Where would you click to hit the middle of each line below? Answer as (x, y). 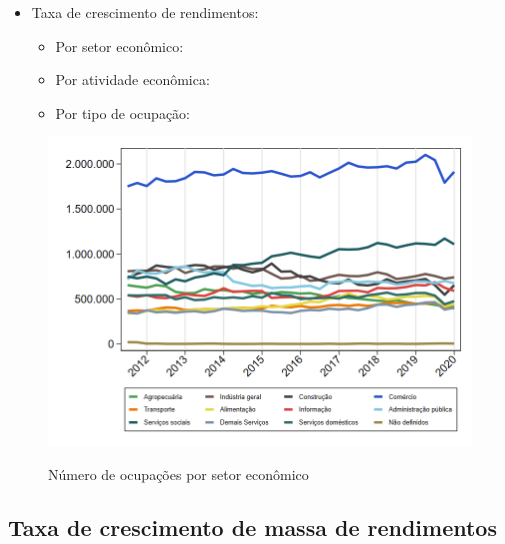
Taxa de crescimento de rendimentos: (145, 12)
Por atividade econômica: (132, 79)
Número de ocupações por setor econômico (178, 473)
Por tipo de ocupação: (123, 112)
